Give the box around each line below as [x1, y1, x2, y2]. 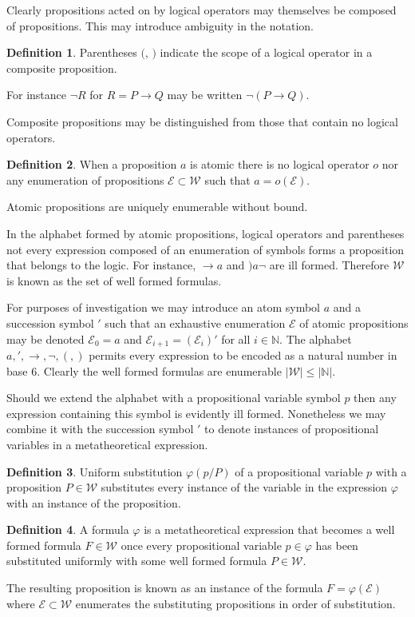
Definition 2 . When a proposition [6, 156, 177, 173]
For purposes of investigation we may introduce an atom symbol [6, 299, 321, 316]
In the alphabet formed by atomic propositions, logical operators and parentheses [6, 225, 405, 241]
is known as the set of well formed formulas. [6, 272, 222, 289]
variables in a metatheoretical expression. [6, 436, 208, 452]
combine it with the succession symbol [6, 420, 194, 437]
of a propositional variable [235, 463, 363, 480]
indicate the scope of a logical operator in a [160, 44, 373, 61]
